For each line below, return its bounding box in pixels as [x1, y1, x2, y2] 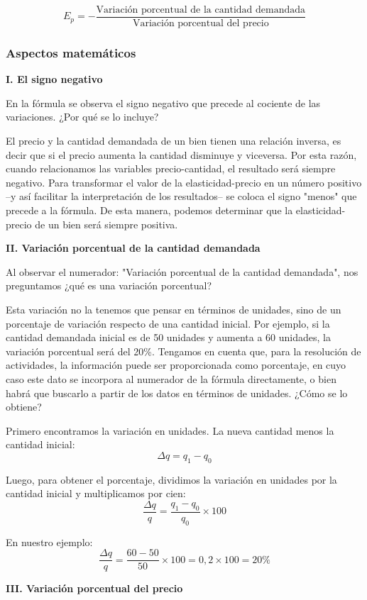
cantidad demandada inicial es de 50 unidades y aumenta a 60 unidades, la [6, 330, 331, 345]
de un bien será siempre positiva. [35, 216, 178, 231]
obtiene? [6, 399, 42, 414]
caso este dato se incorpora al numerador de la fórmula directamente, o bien [6, 371, 336, 386]
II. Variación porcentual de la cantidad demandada [6, 240, 261, 255]
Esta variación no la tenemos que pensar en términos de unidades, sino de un [6, 302, 341, 316]
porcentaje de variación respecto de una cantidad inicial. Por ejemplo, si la [6, 316, 330, 330]
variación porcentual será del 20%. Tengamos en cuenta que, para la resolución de [6, 343, 361, 358]
